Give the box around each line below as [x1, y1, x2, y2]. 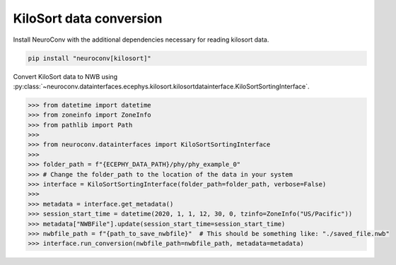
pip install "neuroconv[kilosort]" [28, 54, 151, 62]
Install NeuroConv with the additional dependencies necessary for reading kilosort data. [13, 35, 269, 44]
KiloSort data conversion [13, 11, 163, 26]
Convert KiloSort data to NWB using [13, 72, 118, 81]
